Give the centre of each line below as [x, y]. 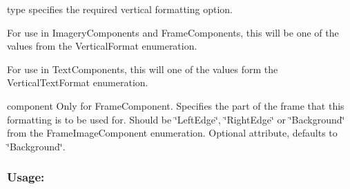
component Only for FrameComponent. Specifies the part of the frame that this [176, 105]
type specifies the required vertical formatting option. [120, 9]
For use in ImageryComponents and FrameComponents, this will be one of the [173, 32]
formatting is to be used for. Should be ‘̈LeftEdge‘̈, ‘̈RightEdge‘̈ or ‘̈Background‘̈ [176, 119]
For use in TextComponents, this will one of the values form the [143, 69]
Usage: [26, 177]
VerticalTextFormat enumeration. [78, 82]
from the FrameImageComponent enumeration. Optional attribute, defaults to [172, 133]
